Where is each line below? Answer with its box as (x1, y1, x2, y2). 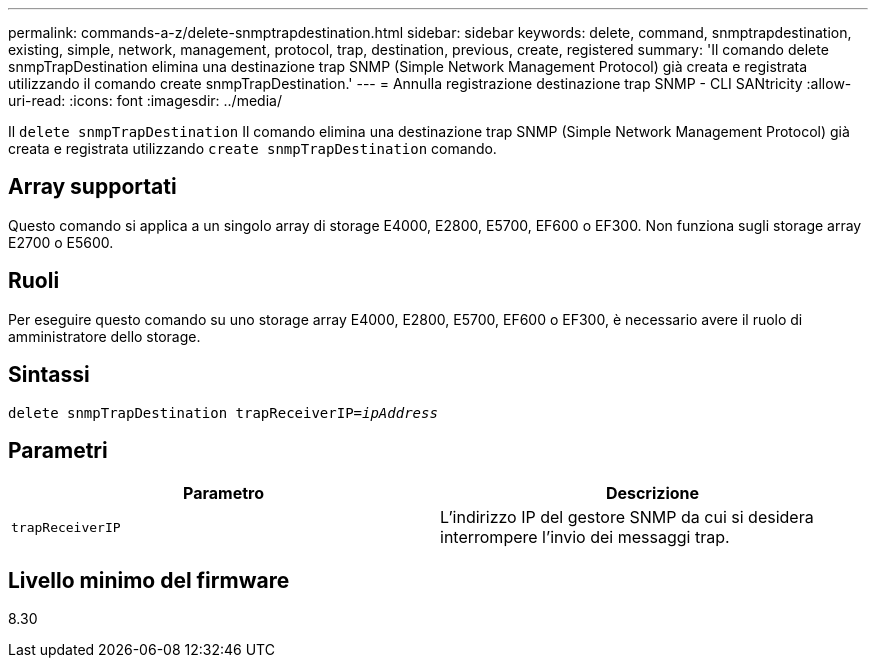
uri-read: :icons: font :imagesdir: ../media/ (8, 92, 282, 109)
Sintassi (8, 362, 90, 388)
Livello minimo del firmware (8, 567, 290, 593)
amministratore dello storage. (8, 327, 201, 345)
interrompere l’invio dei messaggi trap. (440, 527, 730, 548)
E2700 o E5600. (8, 233, 114, 251)
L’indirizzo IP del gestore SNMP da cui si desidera (440, 507, 814, 528)
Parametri (8, 437, 108, 463)
